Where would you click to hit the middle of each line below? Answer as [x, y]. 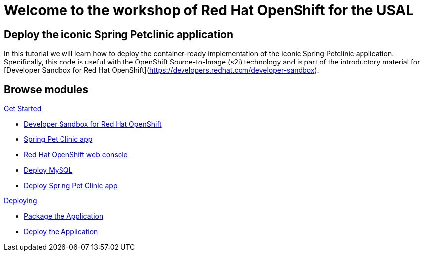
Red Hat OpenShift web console [76, 155]
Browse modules [46, 89]
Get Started [23, 109]
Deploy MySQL [48, 170]
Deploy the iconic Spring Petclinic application [119, 34]
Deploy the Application [61, 232]
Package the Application [64, 216]
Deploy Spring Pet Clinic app [71, 186]
